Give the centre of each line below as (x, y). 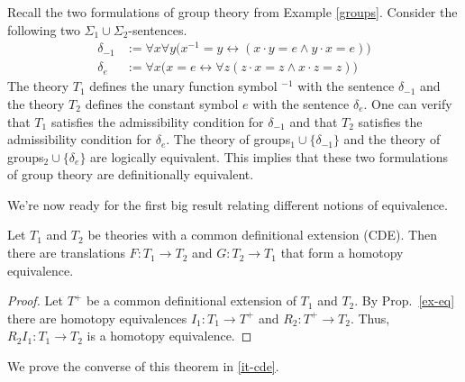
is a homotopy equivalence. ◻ (169, 336)
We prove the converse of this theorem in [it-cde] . (143, 366)
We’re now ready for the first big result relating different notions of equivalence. (228, 204)
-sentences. (158, 29)
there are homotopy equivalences (97, 318)
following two (44, 29)
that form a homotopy (342, 253)
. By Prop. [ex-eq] (405, 300)
